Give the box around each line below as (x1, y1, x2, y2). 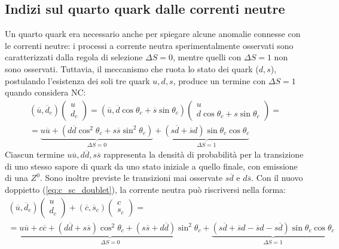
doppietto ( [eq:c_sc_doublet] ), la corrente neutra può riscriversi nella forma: (5, 183, 286, 196)
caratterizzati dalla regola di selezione (5, 51, 143, 63)
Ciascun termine (5, 148, 65, 161)
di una (5, 171, 28, 184)
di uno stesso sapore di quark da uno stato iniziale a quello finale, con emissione (5, 159, 298, 172)
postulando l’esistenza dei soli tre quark (5, 74, 150, 87)
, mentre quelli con (172, 51, 242, 63)
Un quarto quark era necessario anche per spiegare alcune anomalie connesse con (5, 27, 301, 40)
